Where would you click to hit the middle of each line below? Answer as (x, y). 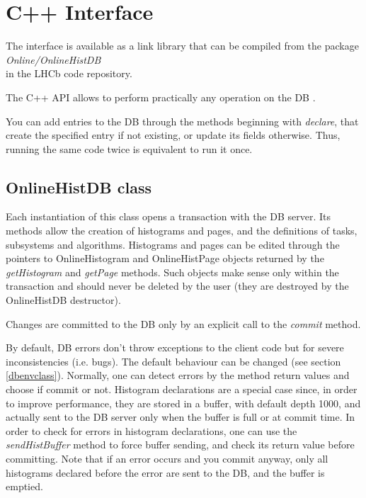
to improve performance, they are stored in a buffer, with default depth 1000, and (183, 403)
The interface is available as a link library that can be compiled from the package (182, 46)
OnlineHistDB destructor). (63, 300)
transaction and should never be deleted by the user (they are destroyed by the (177, 286)
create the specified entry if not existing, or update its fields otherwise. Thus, (173, 135)
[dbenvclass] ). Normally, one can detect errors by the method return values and (178, 375)
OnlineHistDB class (79, 187)
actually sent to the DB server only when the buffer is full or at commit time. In (181, 417)
